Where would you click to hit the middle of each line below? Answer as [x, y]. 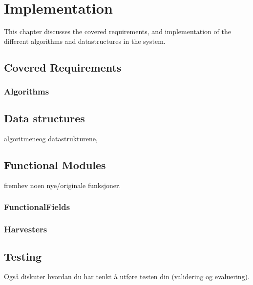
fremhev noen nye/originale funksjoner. [63, 185]
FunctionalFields [37, 207]
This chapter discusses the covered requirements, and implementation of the [117, 31]
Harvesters [26, 229]
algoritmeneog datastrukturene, [51, 139]
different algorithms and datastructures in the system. [85, 41]
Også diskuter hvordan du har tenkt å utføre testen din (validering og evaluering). [127, 276]
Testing [23, 256]
